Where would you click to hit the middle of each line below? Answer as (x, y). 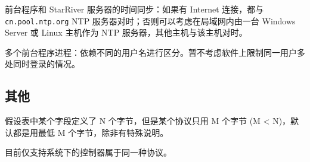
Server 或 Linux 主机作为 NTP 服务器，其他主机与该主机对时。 (126, 32)
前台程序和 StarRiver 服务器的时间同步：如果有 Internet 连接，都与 (134, 9)
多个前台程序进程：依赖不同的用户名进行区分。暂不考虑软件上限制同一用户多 (155, 52)
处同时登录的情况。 (42, 64)
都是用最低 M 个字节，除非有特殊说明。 (91, 132)
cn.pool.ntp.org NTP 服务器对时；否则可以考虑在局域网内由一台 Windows (150, 20)
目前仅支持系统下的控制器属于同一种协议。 (88, 152)
